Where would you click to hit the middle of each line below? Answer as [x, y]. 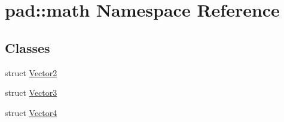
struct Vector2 [31, 72]
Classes [28, 47]
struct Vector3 [31, 93]
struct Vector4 [31, 112]
